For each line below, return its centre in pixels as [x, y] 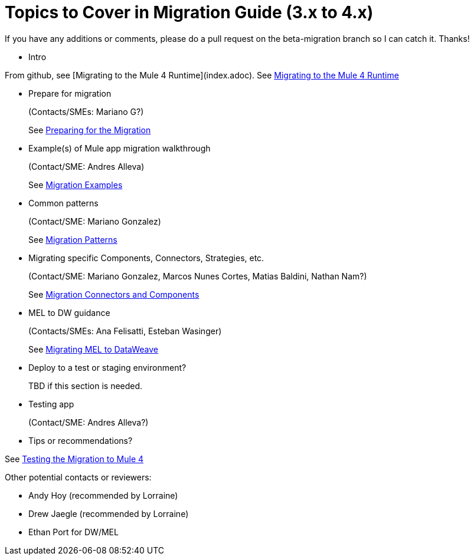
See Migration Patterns [73, 239]
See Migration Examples [76, 185]
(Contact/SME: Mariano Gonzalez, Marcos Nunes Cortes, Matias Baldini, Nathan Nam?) [198, 276]
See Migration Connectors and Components [114, 294]
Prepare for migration [70, 93]
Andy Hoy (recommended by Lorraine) [103, 495]
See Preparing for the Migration [90, 130]
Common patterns [63, 203]
